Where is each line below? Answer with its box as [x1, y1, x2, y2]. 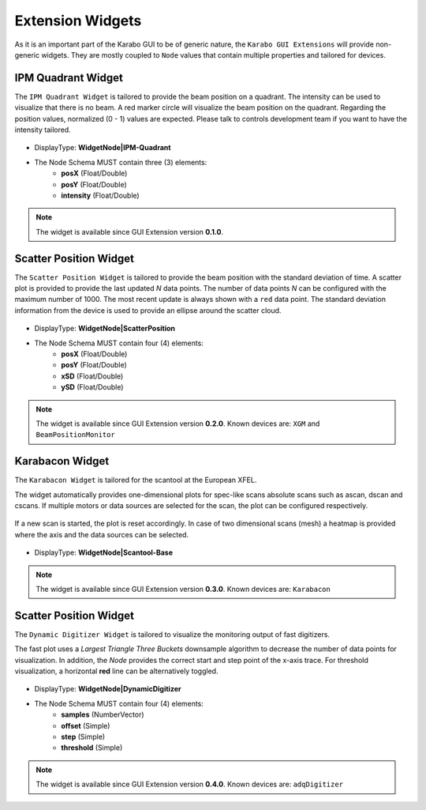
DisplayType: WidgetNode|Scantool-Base [34, 548, 174, 557]
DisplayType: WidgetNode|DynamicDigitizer [34, 684, 181, 694]
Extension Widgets [14, 12, 142, 29]
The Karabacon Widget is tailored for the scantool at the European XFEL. [14, 475, 257, 485]
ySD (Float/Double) [61, 382, 124, 392]
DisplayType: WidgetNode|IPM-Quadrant [34, 143, 171, 153]
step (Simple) [61, 732, 106, 742]
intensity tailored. [14, 125, 71, 134]
